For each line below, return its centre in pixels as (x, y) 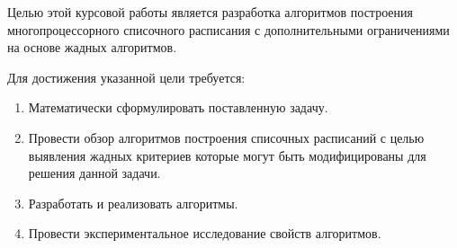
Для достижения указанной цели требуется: (126, 77)
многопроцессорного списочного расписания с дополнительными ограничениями (228, 29)
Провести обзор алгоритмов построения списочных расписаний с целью (226, 137)
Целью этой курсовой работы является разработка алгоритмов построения (210, 12)
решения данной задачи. (94, 173)
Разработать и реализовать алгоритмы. (133, 203)
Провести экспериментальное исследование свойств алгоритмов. (205, 233)
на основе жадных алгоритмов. (92, 47)
